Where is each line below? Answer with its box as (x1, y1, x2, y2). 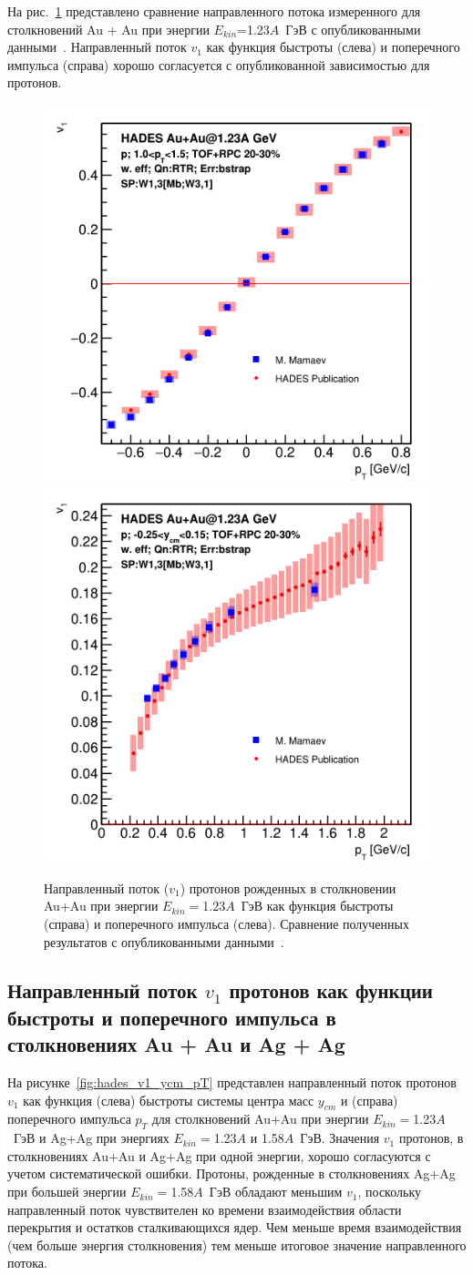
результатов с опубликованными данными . (44, 932, 284, 951)
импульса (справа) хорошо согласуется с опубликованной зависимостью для (7, 55, 430, 74)
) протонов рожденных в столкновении (180, 878, 396, 897)
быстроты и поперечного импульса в (7, 1003, 336, 1031)
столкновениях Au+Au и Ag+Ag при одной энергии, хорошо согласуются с (7, 1146, 431, 1165)
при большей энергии (7, 1182, 127, 1201)
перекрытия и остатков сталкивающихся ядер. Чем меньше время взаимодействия (7, 1218, 462, 1237)
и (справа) (340, 1090, 398, 1109)
